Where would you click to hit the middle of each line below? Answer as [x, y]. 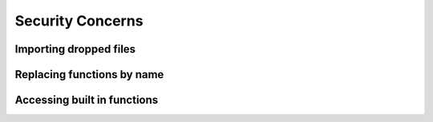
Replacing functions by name [89, 75]
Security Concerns [79, 21]
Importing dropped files [75, 49]
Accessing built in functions [87, 100]
